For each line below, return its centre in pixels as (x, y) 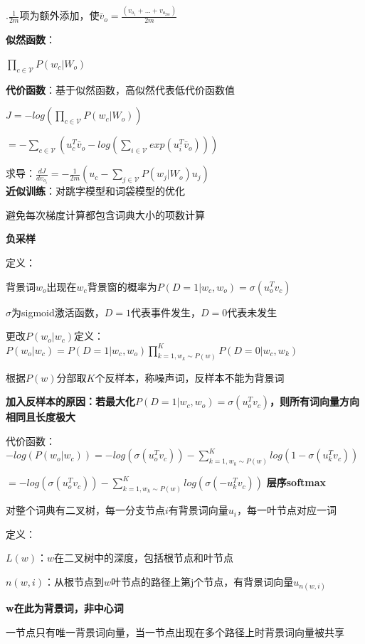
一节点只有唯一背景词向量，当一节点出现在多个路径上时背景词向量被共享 (175, 632)
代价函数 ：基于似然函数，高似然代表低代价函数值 (120, 89)
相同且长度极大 (41, 417)
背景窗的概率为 (122, 286)
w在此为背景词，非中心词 (65, 608)
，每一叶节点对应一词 (287, 510)
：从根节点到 (74, 581)
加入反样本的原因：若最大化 (70, 401)
